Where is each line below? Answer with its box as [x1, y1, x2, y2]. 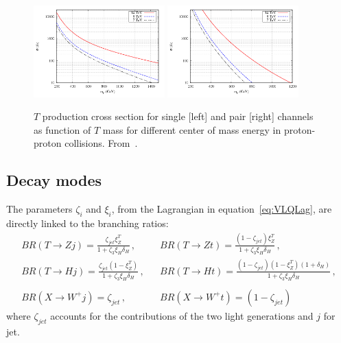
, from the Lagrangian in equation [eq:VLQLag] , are [111, 202, 332, 216]
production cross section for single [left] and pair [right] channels [42, 109, 314, 123]
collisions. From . [64, 136, 138, 150]
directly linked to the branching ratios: [6, 215, 169, 230]
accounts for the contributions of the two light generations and [50, 308, 314, 322]
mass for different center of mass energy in [102, 122, 281, 137]
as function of [34, 122, 91, 137]
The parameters [6, 202, 73, 216]
